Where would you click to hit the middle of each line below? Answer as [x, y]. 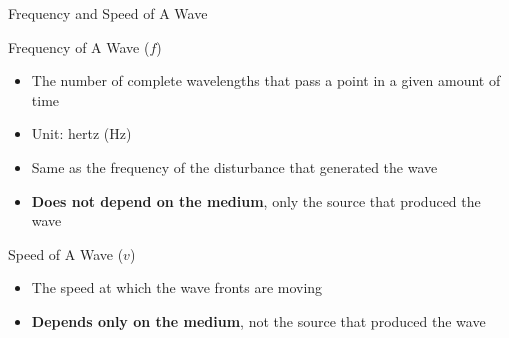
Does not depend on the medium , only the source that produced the [256, 200]
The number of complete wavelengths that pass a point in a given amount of [266, 80]
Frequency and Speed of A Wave [108, 13]
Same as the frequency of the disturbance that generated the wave [234, 166]
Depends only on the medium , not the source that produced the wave [258, 320]
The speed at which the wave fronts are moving [177, 287]
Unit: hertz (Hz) [81, 133]
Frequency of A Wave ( [79, 46]
